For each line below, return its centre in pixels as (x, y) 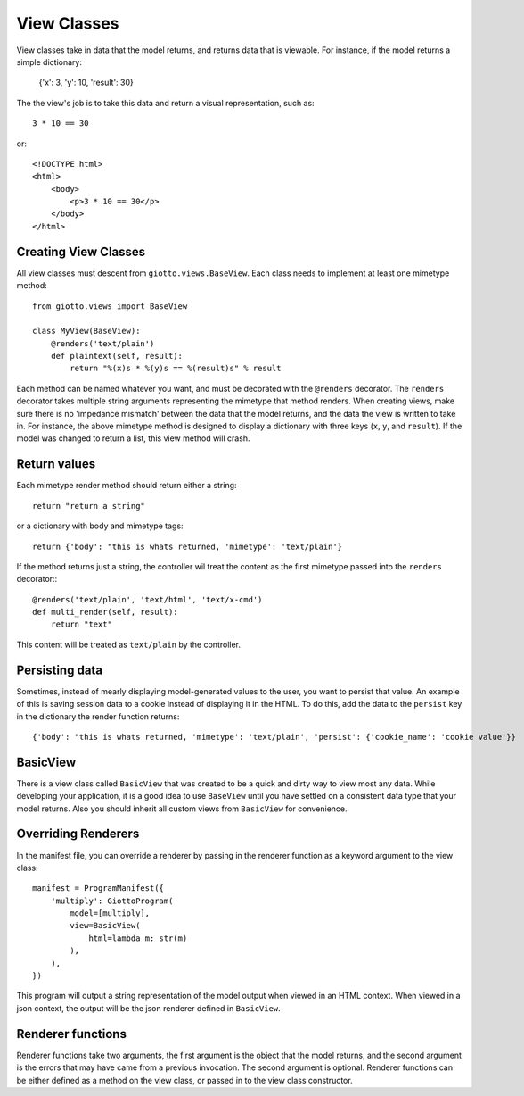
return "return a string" (89, 506)
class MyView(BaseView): (86, 331)
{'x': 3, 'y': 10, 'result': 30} (86, 83)
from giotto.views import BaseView (110, 306)
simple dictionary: (49, 62)
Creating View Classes (81, 251)
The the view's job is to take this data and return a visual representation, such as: (166, 103)
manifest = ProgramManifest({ (98, 888)
